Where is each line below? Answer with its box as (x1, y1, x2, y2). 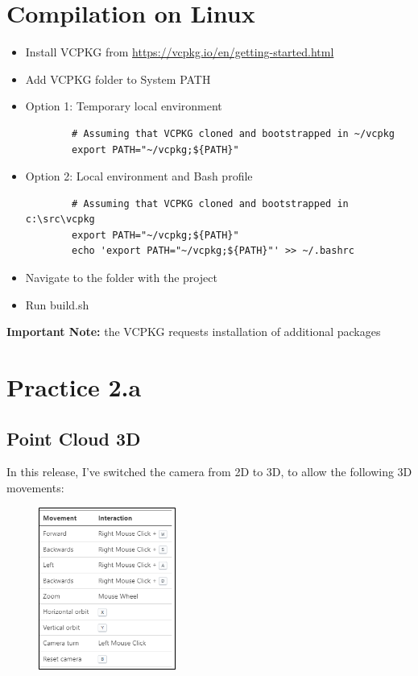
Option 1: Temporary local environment (25, 97, 222, 114)
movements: (6, 479, 64, 496)
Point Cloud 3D (6, 425, 141, 450)
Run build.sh (25, 296, 89, 313)
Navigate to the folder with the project (25, 269, 217, 286)
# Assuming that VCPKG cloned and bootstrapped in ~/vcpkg (72, 127, 395, 139)
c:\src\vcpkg (25, 214, 95, 226)
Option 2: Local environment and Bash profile (25, 168, 253, 185)
